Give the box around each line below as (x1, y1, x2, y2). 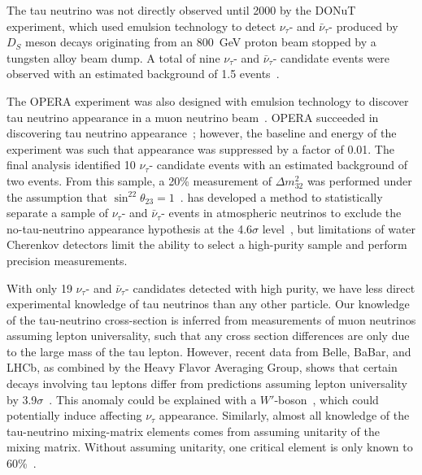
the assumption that (7, 188, 107, 205)
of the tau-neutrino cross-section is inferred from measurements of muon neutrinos (7, 311, 416, 328)
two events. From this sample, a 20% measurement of (7, 172, 272, 189)
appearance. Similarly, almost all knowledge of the (159, 407, 410, 424)
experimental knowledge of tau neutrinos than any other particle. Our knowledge (7, 295, 410, 312)
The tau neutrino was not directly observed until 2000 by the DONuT (7, 2, 356, 18)
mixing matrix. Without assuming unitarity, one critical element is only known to (7, 438, 413, 455)
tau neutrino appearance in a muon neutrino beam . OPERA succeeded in (7, 108, 379, 125)
